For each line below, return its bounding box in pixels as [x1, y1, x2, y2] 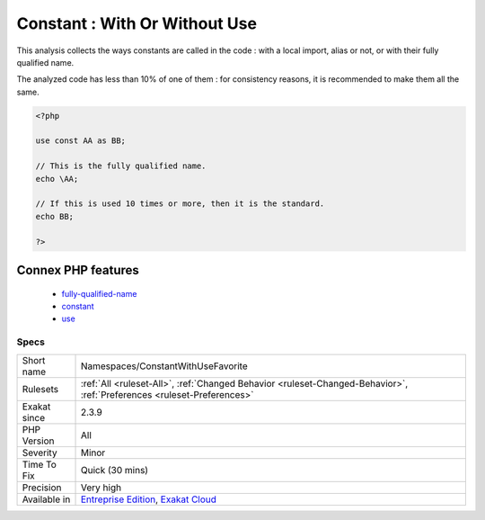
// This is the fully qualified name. [35, 161, 207, 171]
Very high [80, 481, 121, 494]
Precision [22, 481, 62, 494]
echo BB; [35, 211, 75, 221]
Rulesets [22, 382, 58, 395]
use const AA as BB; [35, 136, 126, 146]
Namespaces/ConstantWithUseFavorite [80, 360, 248, 372]
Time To [22, 458, 57, 471]
